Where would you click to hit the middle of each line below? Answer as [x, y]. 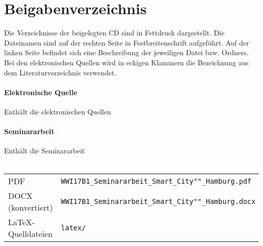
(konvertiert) [31, 208]
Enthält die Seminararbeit [45, 151]
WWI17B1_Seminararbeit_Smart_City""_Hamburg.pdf [156, 181]
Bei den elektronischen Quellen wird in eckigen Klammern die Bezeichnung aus [126, 62]
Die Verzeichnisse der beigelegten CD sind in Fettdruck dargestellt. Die [114, 33]
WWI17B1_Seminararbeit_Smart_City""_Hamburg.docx [158, 202]
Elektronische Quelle [41, 92]
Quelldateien [31, 234]
